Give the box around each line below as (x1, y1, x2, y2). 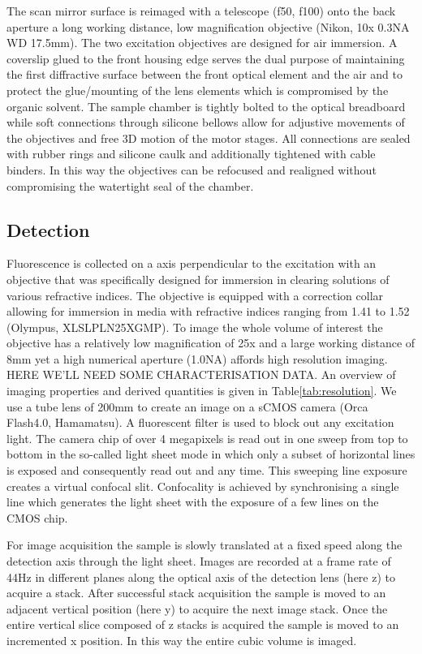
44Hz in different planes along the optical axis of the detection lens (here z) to (6, 568, 395, 585)
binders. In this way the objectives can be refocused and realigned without (6, 161, 377, 178)
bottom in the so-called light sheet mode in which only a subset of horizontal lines (6, 445, 416, 463)
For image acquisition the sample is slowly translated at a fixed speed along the (6, 536, 403, 553)
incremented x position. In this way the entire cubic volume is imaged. (6, 631, 357, 648)
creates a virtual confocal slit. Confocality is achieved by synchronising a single (6, 477, 399, 494)
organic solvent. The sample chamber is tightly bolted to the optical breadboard (6, 97, 406, 114)
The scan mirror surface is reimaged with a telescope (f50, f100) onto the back (6, 2, 396, 19)
